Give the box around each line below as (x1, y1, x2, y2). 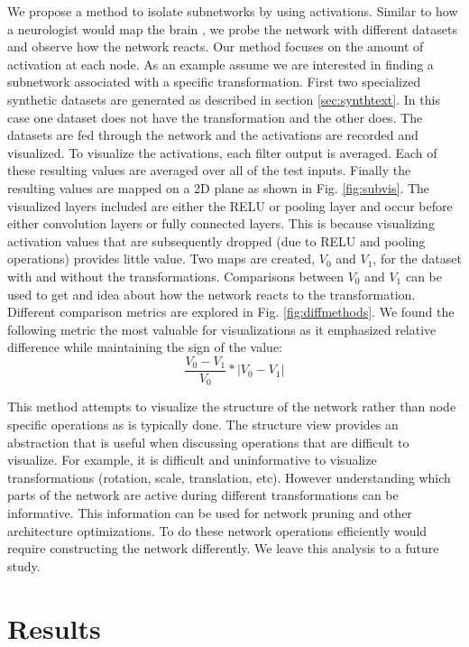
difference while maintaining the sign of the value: (7, 337, 283, 356)
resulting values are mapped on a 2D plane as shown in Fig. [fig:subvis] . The (7, 178, 430, 197)
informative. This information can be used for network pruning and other (7, 503, 412, 522)
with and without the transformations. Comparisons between (7, 266, 345, 285)
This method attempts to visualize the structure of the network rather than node (7, 397, 456, 416)
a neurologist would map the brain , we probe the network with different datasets (7, 19, 457, 38)
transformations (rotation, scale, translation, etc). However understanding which (7, 467, 451, 486)
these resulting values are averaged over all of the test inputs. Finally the (7, 161, 411, 180)
